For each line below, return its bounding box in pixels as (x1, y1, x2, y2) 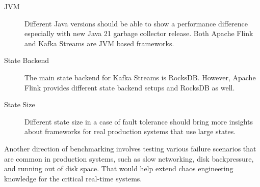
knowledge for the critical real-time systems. (4, 173, 142, 183)
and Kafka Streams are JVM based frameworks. (24, 38, 174, 48)
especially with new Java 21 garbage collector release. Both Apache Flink (24, 28, 253, 39)
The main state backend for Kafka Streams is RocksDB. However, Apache (24, 72, 256, 82)
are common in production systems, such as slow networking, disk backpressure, (4, 153, 254, 164)
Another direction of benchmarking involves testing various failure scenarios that (4, 143, 256, 153)
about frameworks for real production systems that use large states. (24, 126, 236, 137)
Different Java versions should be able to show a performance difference (24, 18, 248, 28)
